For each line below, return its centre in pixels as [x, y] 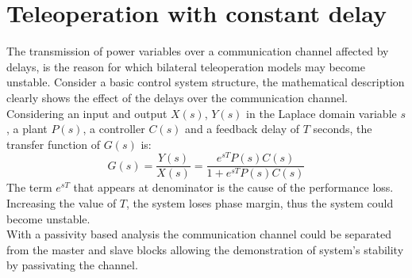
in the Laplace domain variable [322, 113]
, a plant [27, 129]
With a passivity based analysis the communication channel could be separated [199, 234]
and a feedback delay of [242, 129]
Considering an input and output [87, 113]
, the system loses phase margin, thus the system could [260, 203]
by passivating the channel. [72, 265]
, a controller [114, 129]
